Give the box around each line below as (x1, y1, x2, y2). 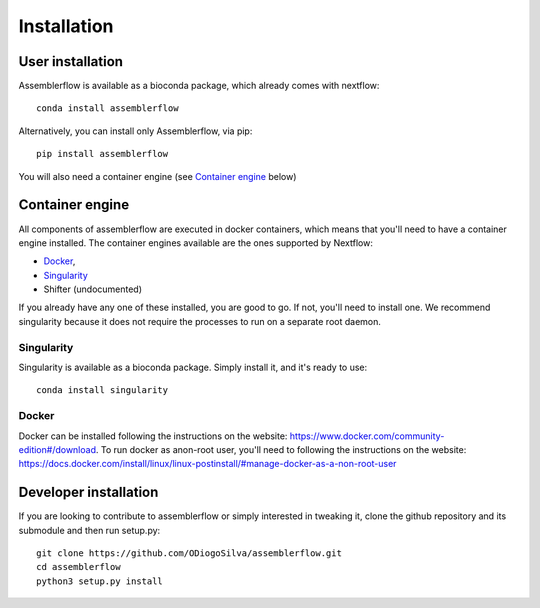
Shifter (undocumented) (43, 283, 143, 295)
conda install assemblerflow (36, 103, 179, 114)
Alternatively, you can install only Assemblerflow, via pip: (18, 125, 253, 137)
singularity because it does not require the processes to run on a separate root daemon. (18, 315, 382, 327)
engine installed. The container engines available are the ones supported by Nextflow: (18, 236, 374, 249)
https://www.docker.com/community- (289, 430, 445, 442)
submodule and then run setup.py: (18, 524, 161, 536)
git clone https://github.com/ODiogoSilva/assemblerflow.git (36, 548, 342, 559)
